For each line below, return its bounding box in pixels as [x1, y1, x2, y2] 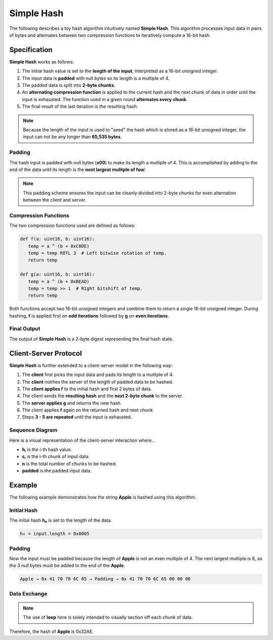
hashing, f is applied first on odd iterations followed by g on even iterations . [9, 312, 169, 318]
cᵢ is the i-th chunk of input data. [22, 453, 90, 460]
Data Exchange [9, 590, 48, 597]
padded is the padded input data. [22, 468, 92, 474]
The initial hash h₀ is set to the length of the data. [9, 517, 112, 523]
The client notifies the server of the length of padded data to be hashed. [22, 379, 173, 385]
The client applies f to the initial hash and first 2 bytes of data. [22, 386, 152, 392]
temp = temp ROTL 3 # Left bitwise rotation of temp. [28, 250, 167, 256]
